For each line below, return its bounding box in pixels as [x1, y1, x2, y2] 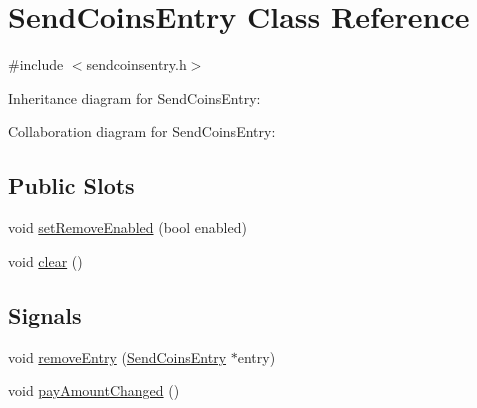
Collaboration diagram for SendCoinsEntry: [8, 121, 276, 142]
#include [8, 54, 64, 75]
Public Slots [8, 170, 135, 201]
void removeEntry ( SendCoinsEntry [8, 346, 227, 367]
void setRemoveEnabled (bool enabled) [8, 217, 247, 238]
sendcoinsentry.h [86, 54, 187, 75]
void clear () [8, 250, 83, 271]
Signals [8, 299, 82, 330]
